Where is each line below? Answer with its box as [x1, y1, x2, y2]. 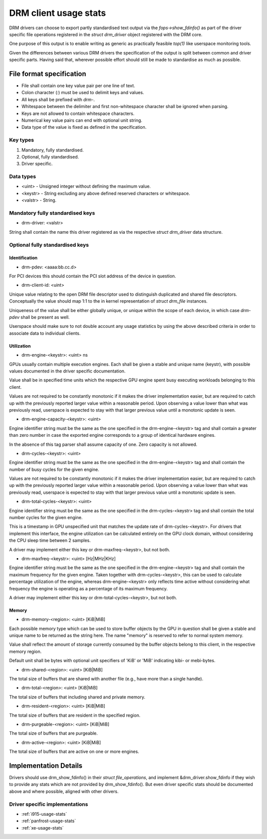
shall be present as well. [20, 315, 70, 320]
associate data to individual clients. [9, 330, 81, 336]
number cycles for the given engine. [9, 515, 83, 521]
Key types [9, 137, 34, 144]
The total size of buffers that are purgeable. [9, 731, 98, 736]
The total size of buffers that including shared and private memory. [9, 694, 145, 700]
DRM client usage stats [9, 7, 106, 18]
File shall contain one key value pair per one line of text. [21, 83, 135, 89]
